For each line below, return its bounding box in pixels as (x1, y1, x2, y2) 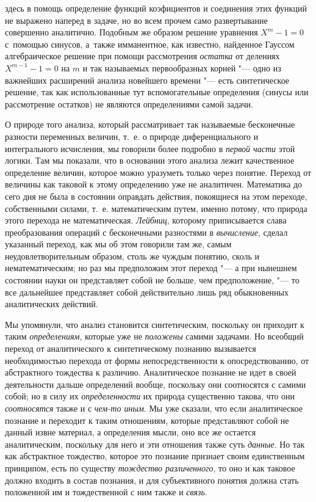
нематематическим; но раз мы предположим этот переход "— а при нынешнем (5, 261, 297, 274)
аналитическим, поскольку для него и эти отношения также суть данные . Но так (5, 437, 305, 450)
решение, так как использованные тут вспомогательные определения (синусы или (5, 85, 309, 98)
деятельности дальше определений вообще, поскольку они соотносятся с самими (5, 377, 306, 390)
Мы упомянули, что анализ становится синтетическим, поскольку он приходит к (5, 318, 304, 330)
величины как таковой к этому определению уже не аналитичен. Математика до (5, 178, 303, 191)
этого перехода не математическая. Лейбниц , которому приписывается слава (5, 214, 287, 227)
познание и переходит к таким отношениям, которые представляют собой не (5, 413, 289, 426)
